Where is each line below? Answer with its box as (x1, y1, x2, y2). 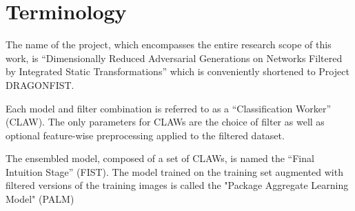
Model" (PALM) (6, 192, 74, 206)
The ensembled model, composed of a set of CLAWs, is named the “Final (6, 151, 314, 165)
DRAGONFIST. (6, 77, 74, 92)
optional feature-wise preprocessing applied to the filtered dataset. (6, 128, 285, 142)
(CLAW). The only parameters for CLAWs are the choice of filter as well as (6, 114, 325, 129)
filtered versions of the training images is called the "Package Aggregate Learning (6, 178, 349, 192)
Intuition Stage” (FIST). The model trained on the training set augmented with (6, 164, 343, 179)
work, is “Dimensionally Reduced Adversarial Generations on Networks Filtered (6, 50, 343, 65)
